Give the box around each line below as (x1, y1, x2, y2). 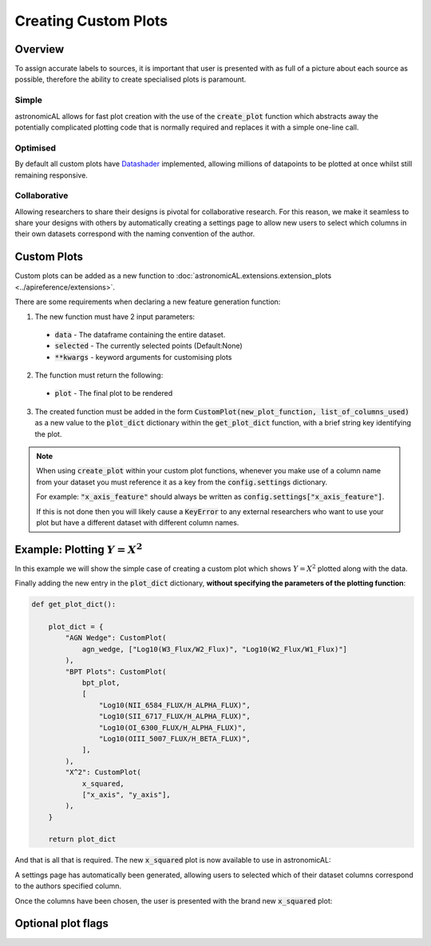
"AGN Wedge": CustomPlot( (65, 633, 167, 643)
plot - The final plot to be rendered (54, 389, 173, 398)
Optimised (14, 142, 56, 154)
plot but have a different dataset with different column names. (36, 517, 239, 527)
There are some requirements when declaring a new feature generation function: (14, 297, 281, 307)
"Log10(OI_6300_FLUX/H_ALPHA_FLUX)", (98, 723, 247, 732)
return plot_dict (48, 835, 117, 844)
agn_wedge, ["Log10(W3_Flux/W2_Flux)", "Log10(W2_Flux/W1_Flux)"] (81, 645, 347, 653)
